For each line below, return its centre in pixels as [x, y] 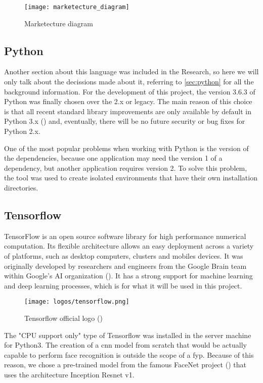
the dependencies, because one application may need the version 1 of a [113, 158]
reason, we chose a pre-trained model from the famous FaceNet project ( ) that [125, 365]
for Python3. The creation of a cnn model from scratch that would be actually [125, 345]
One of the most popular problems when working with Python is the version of [126, 148]
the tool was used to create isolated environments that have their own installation [131, 178]
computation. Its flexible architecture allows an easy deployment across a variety [129, 246]
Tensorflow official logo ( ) [63, 318]
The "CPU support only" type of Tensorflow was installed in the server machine [128, 335]
